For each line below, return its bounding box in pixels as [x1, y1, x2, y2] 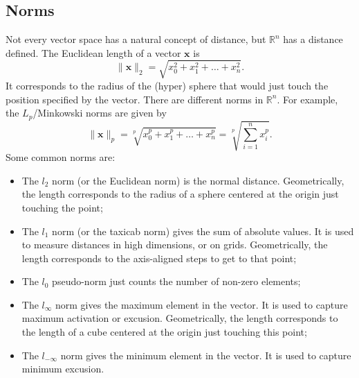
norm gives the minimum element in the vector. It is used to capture [60, 347, 351, 362]
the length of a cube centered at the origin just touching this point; [21, 325, 307, 339]
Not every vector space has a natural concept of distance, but [6, 32, 266, 46]
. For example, [277, 92, 338, 106]
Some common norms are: [6, 150, 116, 164]
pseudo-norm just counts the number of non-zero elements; [52, 274, 301, 289]
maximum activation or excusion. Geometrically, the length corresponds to [21, 311, 338, 325]
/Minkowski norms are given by [33, 105, 167, 120]
